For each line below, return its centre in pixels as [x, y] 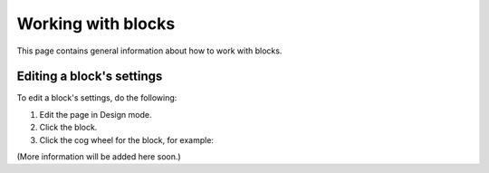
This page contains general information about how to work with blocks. [149, 51]
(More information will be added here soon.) [99, 157]
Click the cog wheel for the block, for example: [127, 139]
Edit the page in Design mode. [96, 114]
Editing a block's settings [90, 77]
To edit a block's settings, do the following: [97, 98]
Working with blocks [96, 24]
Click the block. [68, 128]
